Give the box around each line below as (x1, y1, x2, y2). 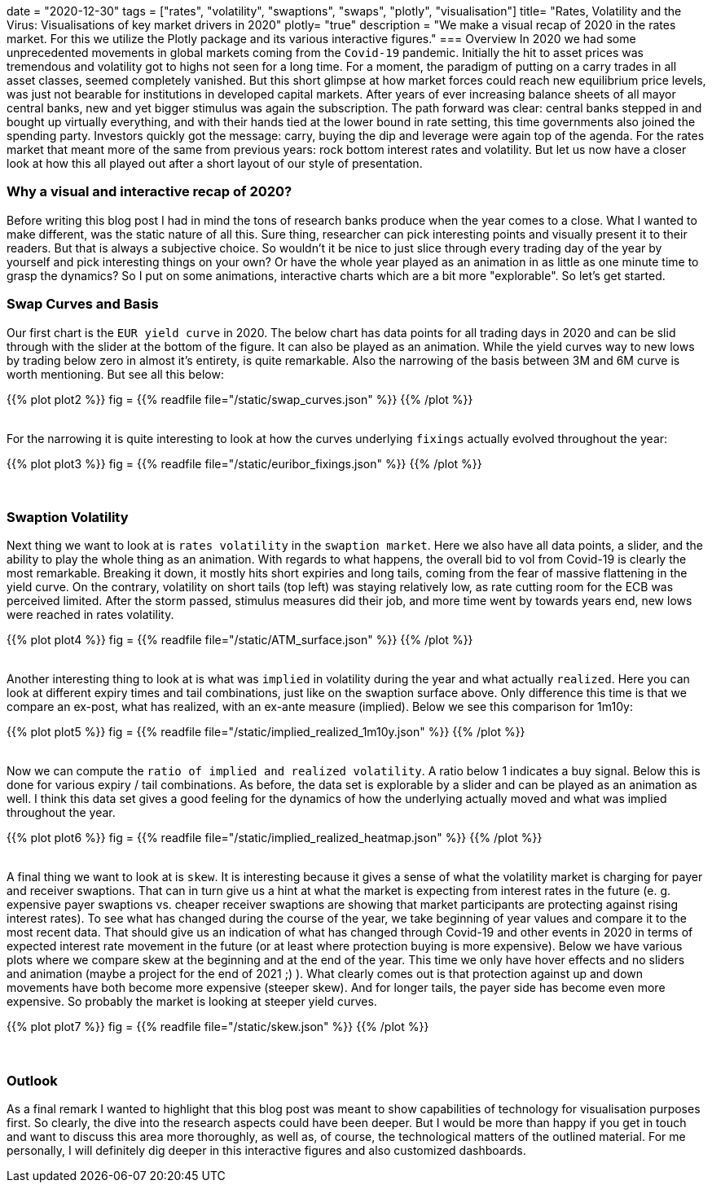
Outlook (7, 1072, 58, 1089)
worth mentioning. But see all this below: (7, 366, 224, 381)
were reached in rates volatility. (7, 608, 174, 622)
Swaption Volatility (7, 508, 129, 525)
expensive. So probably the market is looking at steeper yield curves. (7, 994, 377, 1009)
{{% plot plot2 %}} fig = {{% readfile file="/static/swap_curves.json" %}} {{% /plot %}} (7, 392, 473, 406)
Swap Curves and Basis (7, 296, 159, 313)
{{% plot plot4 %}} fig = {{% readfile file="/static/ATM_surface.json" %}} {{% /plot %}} (7, 633, 473, 647)
